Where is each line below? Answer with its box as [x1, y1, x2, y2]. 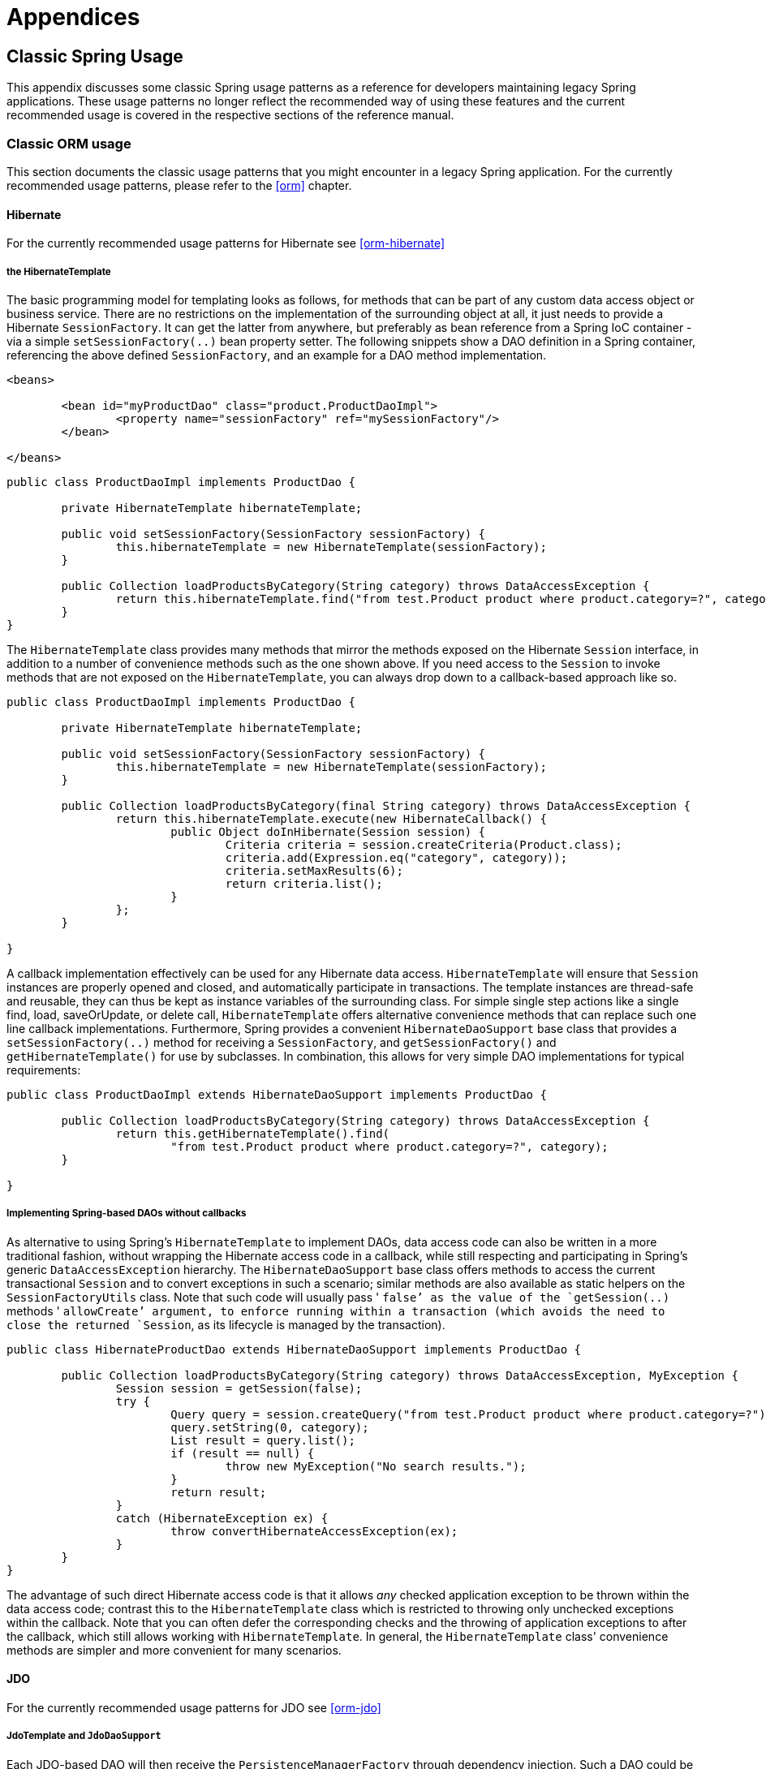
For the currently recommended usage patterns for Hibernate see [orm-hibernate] [6, 236, 445, 251]
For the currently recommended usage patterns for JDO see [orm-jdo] [6, 1700, 381, 1715]
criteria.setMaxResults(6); [225, 863, 403, 877]
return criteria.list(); [225, 876, 383, 890]
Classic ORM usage [6, 135, 131, 152]
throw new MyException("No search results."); [225, 1459, 527, 1473]
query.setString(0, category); [170, 1420, 369, 1434]
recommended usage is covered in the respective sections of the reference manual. [6, 108, 454, 123]
